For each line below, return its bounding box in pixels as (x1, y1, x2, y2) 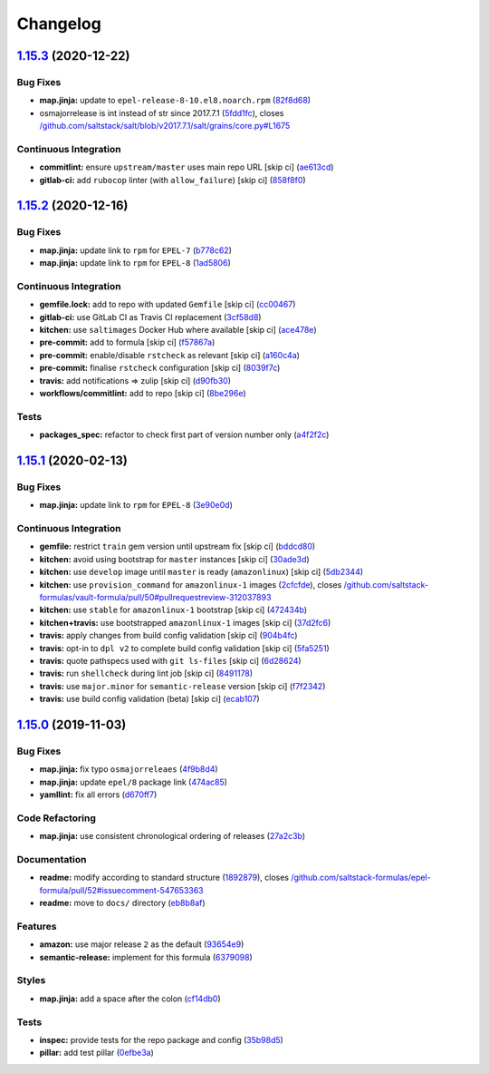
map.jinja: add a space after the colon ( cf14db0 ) (39, 993, 221, 1004)
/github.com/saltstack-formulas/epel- (291, 872, 431, 883)
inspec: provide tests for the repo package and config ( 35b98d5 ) (39, 1034, 284, 1045)
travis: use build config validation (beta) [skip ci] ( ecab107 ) (39, 694, 260, 705)
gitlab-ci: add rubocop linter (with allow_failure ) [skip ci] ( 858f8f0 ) (39, 174, 307, 185)
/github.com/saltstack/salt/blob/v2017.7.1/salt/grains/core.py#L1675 (39, 121, 291, 132)
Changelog (16, 14, 101, 34)
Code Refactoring (16, 812, 97, 824)
